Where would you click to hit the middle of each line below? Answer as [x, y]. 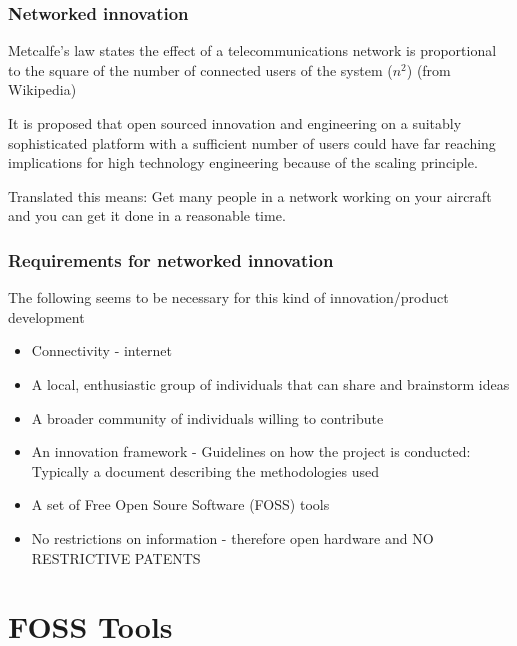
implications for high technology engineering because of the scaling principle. [243, 162]
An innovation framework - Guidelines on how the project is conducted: [251, 451]
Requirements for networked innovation [171, 259]
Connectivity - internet [101, 350]
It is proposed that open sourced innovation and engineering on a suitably [235, 123]
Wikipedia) [42, 89]
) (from [428, 69]
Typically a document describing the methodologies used [205, 470]
